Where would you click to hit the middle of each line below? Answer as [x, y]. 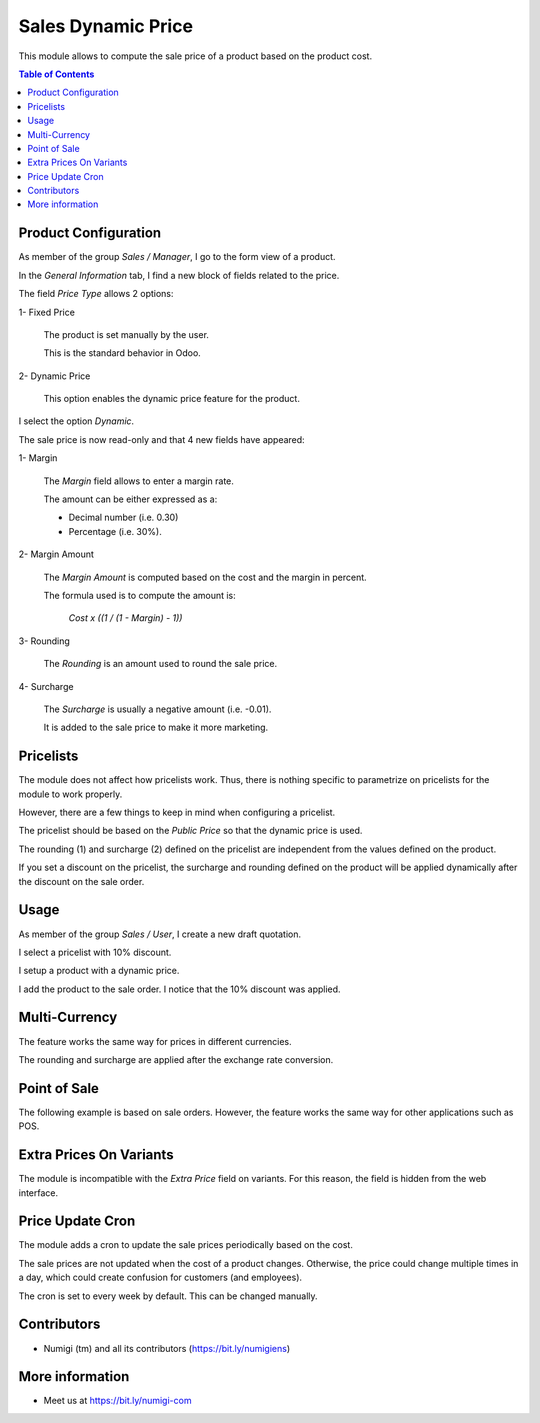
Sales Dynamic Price [106, 26]
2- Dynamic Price [54, 376]
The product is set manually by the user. [126, 334]
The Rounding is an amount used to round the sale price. [160, 664]
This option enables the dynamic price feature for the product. [171, 399]
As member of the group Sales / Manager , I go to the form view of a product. [177, 257]
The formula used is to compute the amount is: [140, 595]
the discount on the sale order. [81, 881]
